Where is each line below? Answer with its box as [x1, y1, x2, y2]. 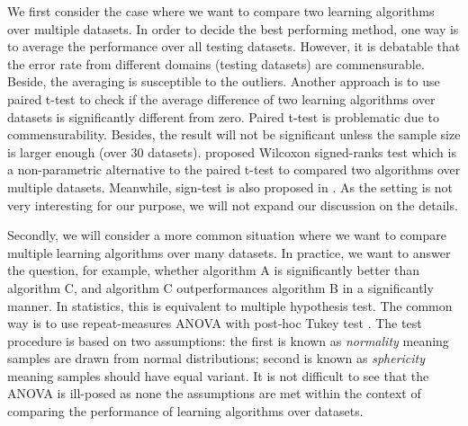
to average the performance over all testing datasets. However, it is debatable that [7, 37, 461, 56]
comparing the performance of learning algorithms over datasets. [7, 402, 364, 421]
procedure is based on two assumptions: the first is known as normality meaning [7, 331, 449, 350]
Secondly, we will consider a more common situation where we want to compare [7, 226, 446, 244]
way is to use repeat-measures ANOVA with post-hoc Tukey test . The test [7, 314, 422, 333]
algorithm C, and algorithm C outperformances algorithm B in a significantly [7, 278, 434, 297]
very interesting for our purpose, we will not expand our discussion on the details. [7, 195, 458, 214]
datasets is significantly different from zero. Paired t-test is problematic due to [7, 107, 439, 126]
